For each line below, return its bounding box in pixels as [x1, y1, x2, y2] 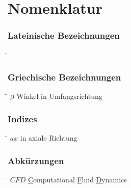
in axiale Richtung [20, 132, 77, 143]
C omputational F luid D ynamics [28, 174, 127, 185]
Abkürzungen [8, 154, 64, 167]
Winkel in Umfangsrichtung [16, 91, 102, 101]
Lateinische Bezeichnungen [8, 29, 120, 42]
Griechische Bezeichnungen [8, 71, 121, 84]
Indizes [8, 112, 37, 125]
